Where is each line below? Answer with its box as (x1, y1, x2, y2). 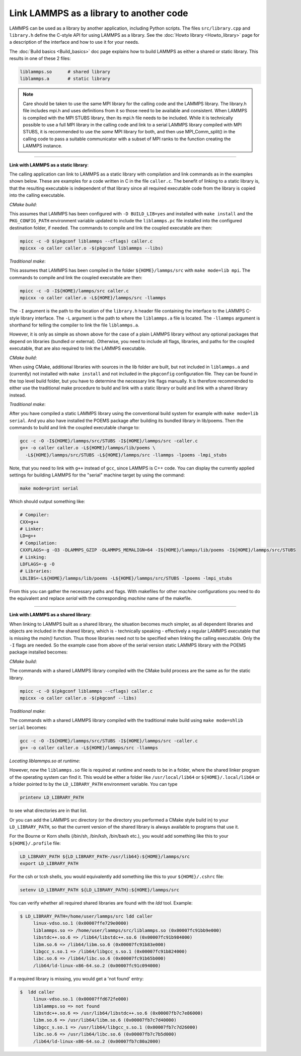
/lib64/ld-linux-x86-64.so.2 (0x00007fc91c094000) (33, 962, 161, 968)
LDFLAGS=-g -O (20, 561, 55, 567)
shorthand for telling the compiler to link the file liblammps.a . (9, 322, 139, 328)
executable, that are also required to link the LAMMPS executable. (9, 345, 146, 352)
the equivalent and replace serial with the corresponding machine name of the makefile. (9, 595, 192, 601)
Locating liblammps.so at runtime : (9, 758, 81, 764)
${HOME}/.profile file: (9, 840, 61, 846)
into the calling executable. (9, 192, 65, 198)
